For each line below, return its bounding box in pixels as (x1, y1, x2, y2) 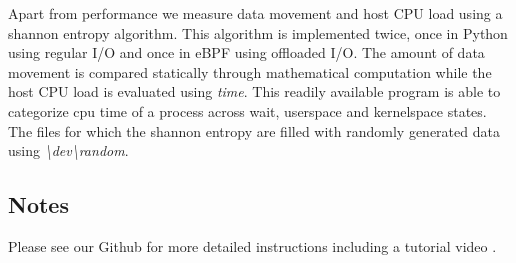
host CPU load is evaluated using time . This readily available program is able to (8, 81, 501, 102)
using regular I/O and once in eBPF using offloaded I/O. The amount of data (8, 42, 485, 63)
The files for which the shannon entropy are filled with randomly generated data (8, 120, 500, 141)
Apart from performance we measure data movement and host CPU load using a (8, 3, 503, 23)
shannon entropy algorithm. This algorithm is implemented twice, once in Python (8, 22, 508, 43)
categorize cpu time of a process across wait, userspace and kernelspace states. (8, 100, 487, 121)
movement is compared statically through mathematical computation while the (8, 61, 492, 82)
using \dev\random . (8, 140, 129, 161)
